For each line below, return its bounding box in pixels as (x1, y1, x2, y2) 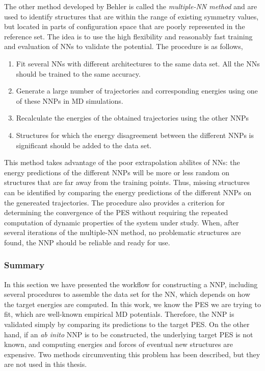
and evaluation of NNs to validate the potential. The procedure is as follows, (4, 41, 243, 52)
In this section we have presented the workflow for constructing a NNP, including (4, 279, 258, 289)
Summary (4, 259, 45, 271)
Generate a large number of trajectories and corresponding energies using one (16, 85, 258, 96)
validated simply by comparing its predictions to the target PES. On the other (4, 319, 250, 330)
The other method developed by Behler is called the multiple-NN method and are (4, 1, 257, 11)
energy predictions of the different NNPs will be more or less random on (4, 167, 230, 177)
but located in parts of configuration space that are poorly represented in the (4, 21, 245, 32)
